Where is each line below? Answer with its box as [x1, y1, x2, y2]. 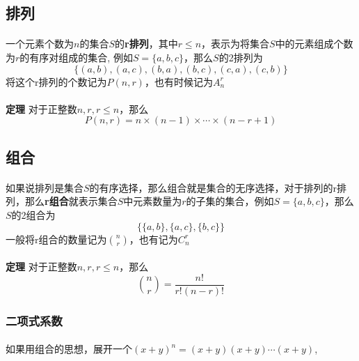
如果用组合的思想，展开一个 [6, 341, 132, 356]
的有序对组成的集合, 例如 [19, 49, 133, 64]
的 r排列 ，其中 [115, 36, 178, 51]
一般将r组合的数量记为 [6, 231, 107, 246]
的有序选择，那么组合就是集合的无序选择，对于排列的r [89, 180, 337, 194]
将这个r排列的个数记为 [6, 74, 107, 89]
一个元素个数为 [6, 36, 74, 51]
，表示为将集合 [201, 36, 270, 51]
